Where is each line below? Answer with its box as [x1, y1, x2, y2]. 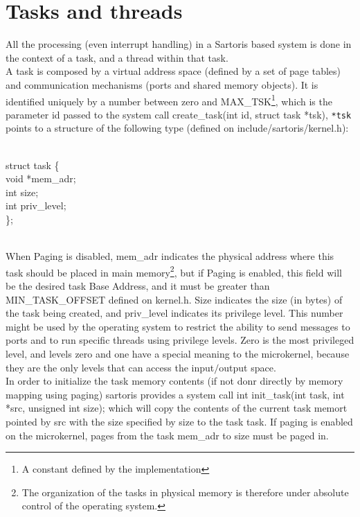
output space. [219, 360, 276, 374]
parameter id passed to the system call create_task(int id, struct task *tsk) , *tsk [6, 107, 352, 121]
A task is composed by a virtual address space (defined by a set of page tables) [6, 64, 341, 78]
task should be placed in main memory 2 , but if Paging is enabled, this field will [6, 263, 342, 279]
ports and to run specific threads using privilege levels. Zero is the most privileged [6, 333, 354, 347]
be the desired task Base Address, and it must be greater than [6, 279, 270, 292]
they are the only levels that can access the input [6, 360, 215, 374]
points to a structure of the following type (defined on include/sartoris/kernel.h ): [6, 121, 349, 135]
